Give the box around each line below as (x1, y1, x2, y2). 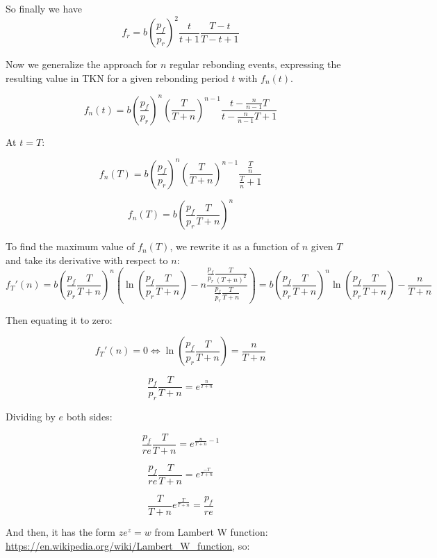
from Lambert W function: (154, 525, 268, 539)
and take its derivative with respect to (6, 252, 168, 267)
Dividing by (6, 409, 56, 424)
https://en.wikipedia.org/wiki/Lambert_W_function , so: (6, 538, 250, 552)
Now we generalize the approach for (6, 57, 158, 72)
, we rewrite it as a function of (170, 239, 299, 254)
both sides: (66, 409, 113, 424)
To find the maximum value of (6, 239, 135, 254)
